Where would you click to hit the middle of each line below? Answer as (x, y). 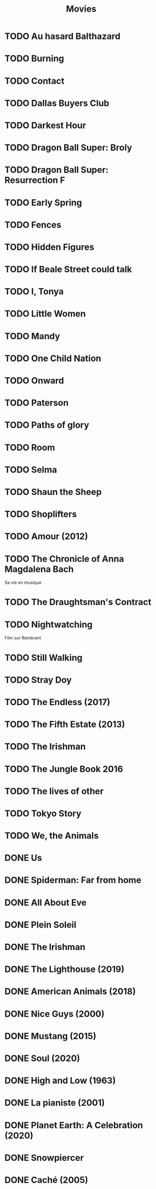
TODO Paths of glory (47, 425)
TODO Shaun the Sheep (53, 492)
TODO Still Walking (44, 658)
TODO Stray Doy (38, 680)
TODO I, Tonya (34, 292)
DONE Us (23, 858)
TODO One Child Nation (53, 358)
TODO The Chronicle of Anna (64, 559)
